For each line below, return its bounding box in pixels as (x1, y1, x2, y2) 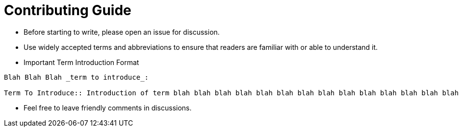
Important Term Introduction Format (24, 58, 139, 66)
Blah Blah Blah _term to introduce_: (4, 73, 149, 81)
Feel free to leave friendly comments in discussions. (24, 103, 192, 112)
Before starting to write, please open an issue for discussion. (24, 27, 220, 36)
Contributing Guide (4, 2, 131, 19)
